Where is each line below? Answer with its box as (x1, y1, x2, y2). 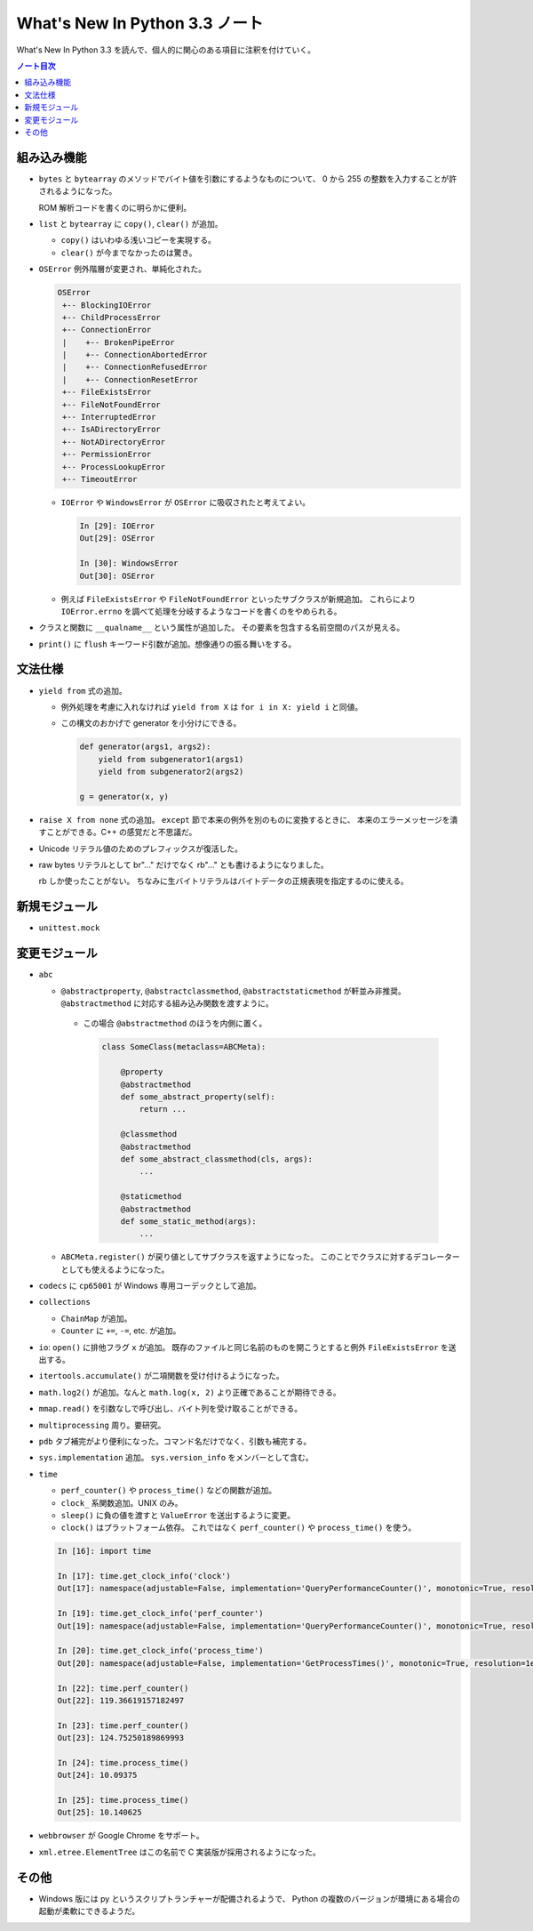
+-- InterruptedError (62, 412, 156, 422)
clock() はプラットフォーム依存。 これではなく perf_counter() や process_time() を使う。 (60, 1522, 417, 1533)
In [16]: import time (57, 1546, 152, 1557)
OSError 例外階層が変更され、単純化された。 (38, 263, 207, 275)
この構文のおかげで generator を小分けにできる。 (60, 718, 242, 728)
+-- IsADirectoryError (62, 424, 162, 435)
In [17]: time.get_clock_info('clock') (57, 1571, 231, 1581)
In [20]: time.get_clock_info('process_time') (57, 1645, 264, 1656)
